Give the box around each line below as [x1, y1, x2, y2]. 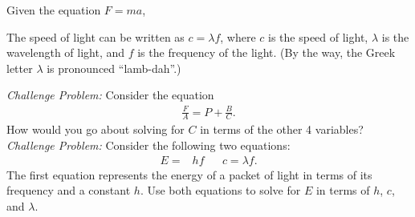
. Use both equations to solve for [140, 182, 301, 199]
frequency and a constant [6, 182, 131, 199]
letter [6, 59, 33, 76]
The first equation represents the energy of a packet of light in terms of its [6, 166, 372, 183]
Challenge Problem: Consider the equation [6, 86, 214, 103]
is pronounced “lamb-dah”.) [47, 59, 181, 76]
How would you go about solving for [6, 121, 185, 138]
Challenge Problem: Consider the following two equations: [6, 136, 291, 153]
